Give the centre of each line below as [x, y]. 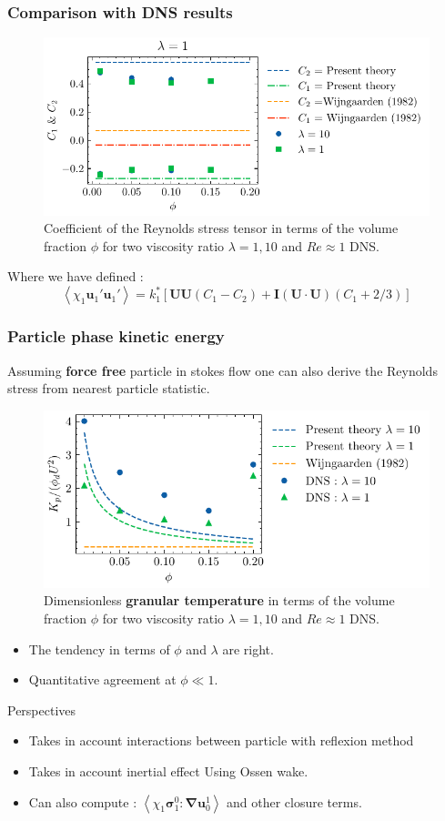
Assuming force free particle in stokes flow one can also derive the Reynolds [222, 370]
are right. [248, 649]
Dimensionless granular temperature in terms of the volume [219, 600]
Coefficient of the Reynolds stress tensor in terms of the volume [221, 228]
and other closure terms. [294, 801]
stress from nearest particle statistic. [109, 388]
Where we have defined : [76, 276]
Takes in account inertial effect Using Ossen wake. [168, 771]
